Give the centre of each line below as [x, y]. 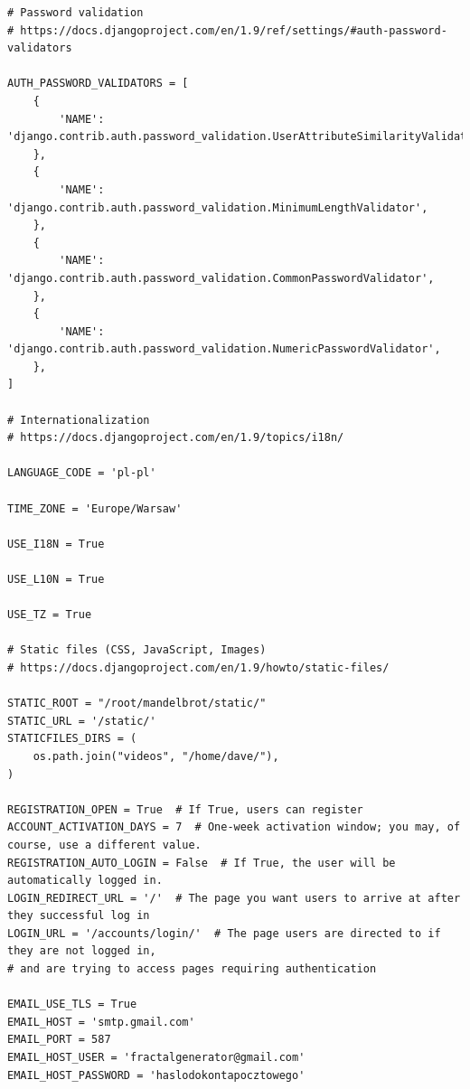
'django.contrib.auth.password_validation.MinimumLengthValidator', [218, 207]
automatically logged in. [85, 881]
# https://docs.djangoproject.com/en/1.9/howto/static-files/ [198, 667]
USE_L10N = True [56, 579]
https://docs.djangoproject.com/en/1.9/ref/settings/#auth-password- [234, 30]
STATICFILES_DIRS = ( [72, 739]
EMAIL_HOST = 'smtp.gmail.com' [101, 1022]
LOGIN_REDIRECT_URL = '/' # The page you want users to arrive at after [234, 898]
